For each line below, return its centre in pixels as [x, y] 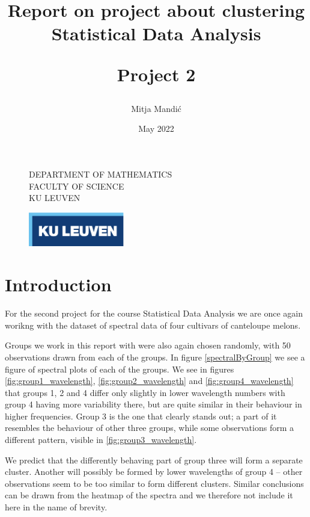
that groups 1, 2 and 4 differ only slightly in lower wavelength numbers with [145, 392]
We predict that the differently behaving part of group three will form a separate [154, 460]
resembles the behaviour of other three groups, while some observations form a [149, 428]
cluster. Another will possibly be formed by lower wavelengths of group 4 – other [154, 472]
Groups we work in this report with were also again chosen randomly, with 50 [148, 345]
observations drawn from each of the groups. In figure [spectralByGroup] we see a [155, 357]
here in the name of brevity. [56, 507]
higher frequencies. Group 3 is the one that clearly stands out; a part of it [141, 416]
